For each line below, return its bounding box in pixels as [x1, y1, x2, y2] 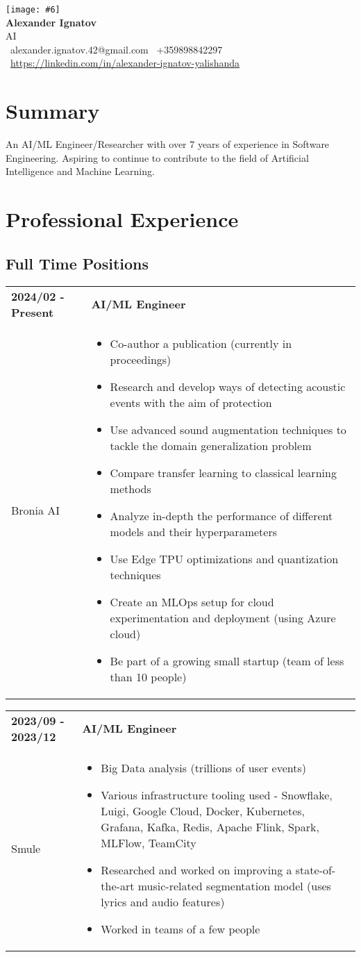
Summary [6, 97, 100, 125]
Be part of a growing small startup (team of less [110, 652, 344, 669]
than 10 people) [110, 668, 187, 685]
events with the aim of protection [110, 394, 272, 410]
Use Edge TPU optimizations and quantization [110, 550, 339, 567]
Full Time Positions [6, 252, 149, 274]
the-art [101, 877, 135, 894]
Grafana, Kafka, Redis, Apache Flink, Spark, [101, 818, 319, 835]
